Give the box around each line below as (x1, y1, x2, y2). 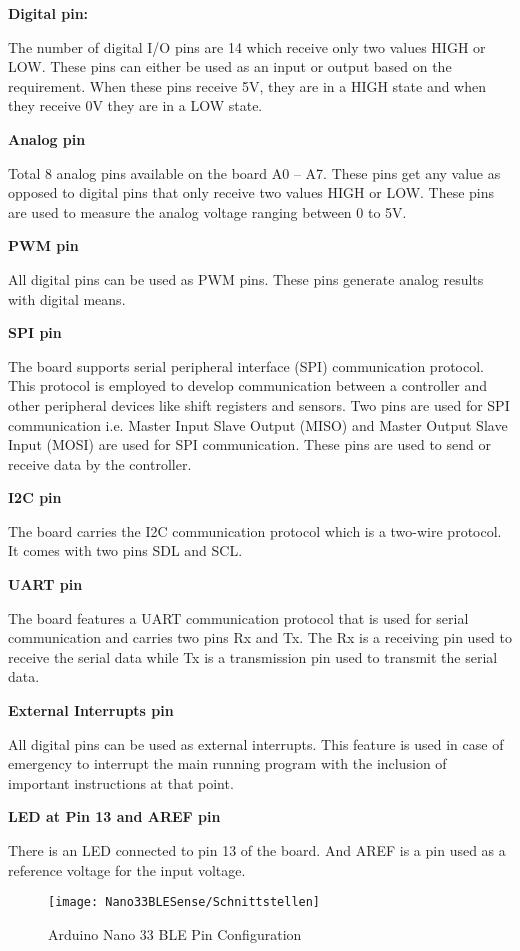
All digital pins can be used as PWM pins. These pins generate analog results (8, 268, 484, 289)
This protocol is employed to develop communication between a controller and (8, 375, 487, 396)
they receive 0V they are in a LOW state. (8, 95, 263, 116)
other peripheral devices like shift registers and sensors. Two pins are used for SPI (8, 394, 510, 415)
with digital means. (8, 288, 126, 309)
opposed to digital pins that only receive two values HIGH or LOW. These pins (8, 182, 495, 203)
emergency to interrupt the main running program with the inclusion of (8, 753, 447, 774)
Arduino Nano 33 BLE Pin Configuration (48, 923, 302, 944)
